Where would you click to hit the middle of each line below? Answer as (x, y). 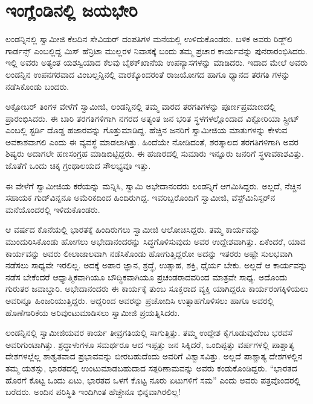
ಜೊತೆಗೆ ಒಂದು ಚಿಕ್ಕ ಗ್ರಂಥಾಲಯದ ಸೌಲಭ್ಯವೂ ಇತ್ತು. (78, 166)
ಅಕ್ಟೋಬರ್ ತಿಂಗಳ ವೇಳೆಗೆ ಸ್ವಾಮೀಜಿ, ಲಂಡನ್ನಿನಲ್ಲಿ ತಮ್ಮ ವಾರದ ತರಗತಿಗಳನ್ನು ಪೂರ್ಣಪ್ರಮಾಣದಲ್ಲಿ (141, 106)
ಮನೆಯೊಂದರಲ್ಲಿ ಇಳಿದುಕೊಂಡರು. (53, 209)
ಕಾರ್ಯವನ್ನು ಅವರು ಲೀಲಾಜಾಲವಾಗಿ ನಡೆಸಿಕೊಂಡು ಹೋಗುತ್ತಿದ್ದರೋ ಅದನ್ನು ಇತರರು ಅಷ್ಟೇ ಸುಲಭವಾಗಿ (149, 253)
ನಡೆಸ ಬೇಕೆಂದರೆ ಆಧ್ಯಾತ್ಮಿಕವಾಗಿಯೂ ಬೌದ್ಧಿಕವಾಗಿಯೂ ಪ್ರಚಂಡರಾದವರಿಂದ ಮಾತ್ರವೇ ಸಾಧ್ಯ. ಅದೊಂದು (147, 276)
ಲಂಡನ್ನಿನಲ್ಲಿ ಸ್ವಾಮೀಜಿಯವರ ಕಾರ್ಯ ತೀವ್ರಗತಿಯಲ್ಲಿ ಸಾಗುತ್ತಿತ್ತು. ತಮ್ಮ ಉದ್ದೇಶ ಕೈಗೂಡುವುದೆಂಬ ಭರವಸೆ (149, 333)
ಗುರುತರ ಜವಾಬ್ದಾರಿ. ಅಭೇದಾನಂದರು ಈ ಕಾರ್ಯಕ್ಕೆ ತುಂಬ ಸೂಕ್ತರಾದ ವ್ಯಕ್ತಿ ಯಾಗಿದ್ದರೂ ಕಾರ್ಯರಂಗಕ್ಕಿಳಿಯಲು (157, 289)
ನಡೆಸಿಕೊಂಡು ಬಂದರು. (37, 86)
